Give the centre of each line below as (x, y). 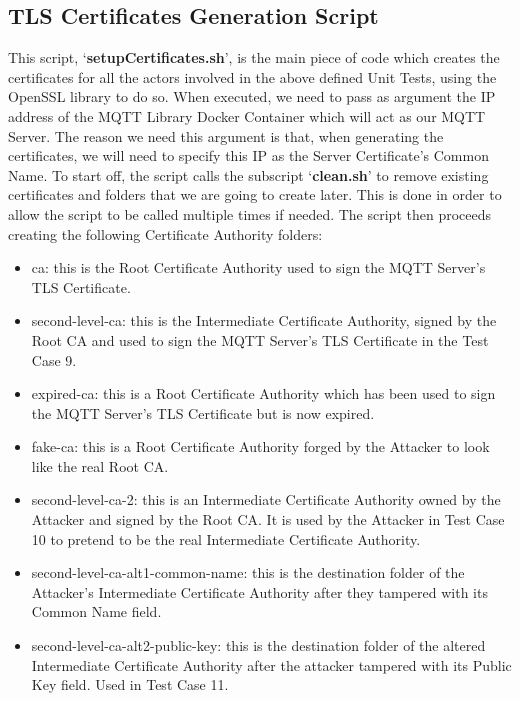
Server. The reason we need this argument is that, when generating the (226, 135)
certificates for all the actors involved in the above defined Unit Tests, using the (252, 76)
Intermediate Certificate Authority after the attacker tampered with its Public (271, 664)
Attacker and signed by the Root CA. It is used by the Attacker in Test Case (268, 519)
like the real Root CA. (100, 465)
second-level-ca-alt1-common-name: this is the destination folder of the (248, 572)
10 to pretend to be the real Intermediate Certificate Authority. (226, 538)
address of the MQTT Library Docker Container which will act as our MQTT (247, 115)
